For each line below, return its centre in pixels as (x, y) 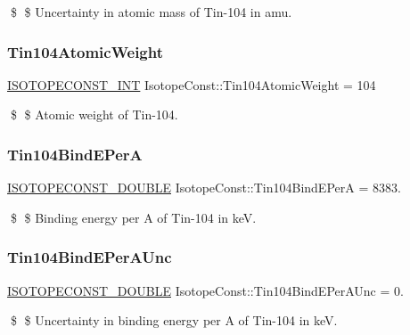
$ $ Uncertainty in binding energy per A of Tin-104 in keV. (174, 320)
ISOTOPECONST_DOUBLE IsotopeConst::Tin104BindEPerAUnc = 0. (205, 290)
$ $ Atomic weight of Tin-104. (94, 114)
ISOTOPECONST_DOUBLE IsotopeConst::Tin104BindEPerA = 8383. (204, 188)
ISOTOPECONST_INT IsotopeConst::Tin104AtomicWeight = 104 (192, 84)
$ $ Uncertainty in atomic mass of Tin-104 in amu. (151, 12)
